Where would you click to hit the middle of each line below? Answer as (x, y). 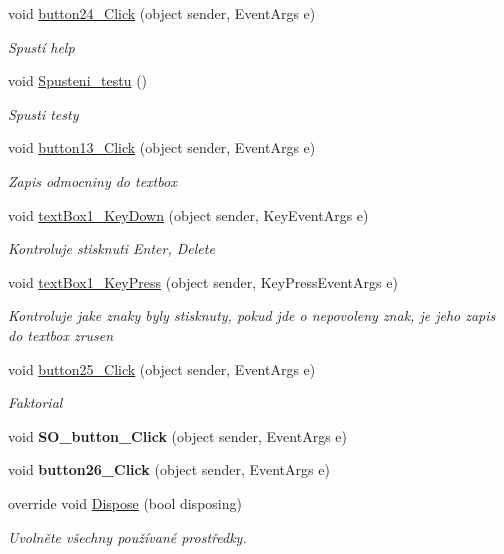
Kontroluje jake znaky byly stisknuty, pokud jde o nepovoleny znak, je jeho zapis (252, 315)
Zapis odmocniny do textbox (92, 180)
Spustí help (41, 46)
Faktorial (35, 402)
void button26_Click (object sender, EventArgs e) (169, 469)
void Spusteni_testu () (78, 80)
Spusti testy (43, 113)
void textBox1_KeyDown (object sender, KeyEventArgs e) (188, 214)
